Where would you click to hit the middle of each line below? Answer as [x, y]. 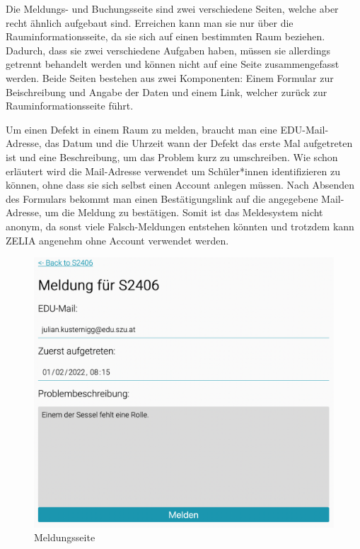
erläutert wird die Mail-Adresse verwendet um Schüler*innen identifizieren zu [173, 171]
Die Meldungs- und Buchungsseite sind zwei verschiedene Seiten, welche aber [172, 8]
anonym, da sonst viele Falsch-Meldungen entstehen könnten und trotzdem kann [180, 226]
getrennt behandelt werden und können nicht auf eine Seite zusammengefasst [173, 64]
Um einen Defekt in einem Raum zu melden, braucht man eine [141, 129]
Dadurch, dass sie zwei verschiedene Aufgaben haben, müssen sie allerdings [168, 50]
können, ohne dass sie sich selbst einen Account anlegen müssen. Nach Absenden [180, 185]
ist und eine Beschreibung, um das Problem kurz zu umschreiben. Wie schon [172, 157]
